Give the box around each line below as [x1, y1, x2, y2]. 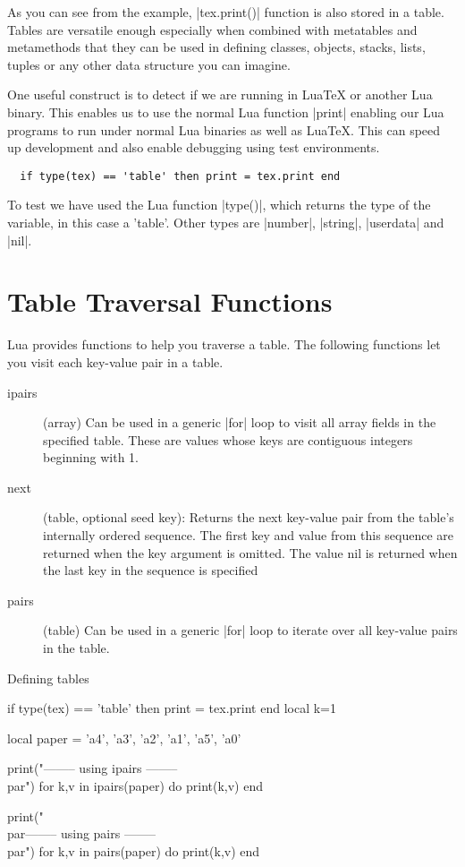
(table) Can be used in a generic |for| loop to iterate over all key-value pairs [43, 621, 458, 640]
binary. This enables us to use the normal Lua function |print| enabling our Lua [7, 102, 444, 121]
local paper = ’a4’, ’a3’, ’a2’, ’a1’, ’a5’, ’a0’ [7, 728, 241, 747]
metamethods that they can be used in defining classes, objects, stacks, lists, [7, 38, 426, 56]
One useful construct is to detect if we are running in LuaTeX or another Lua [7, 85, 433, 104]
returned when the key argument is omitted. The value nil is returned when [43, 543, 458, 562]
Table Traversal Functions [7, 283, 333, 320]
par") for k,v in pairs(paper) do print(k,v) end [7, 841, 260, 860]
